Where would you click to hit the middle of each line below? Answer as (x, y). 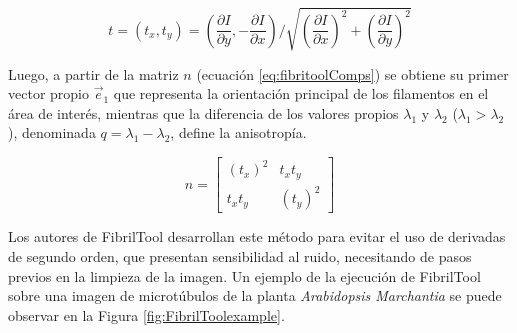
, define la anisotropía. (238, 132)
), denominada (52, 132)
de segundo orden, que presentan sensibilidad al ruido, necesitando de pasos (240, 256)
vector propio (48, 93)
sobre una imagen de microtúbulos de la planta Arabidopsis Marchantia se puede (255, 295)
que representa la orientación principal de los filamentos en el (301, 93)
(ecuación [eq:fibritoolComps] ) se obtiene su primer (352, 73)
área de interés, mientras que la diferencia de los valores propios (203, 112)
